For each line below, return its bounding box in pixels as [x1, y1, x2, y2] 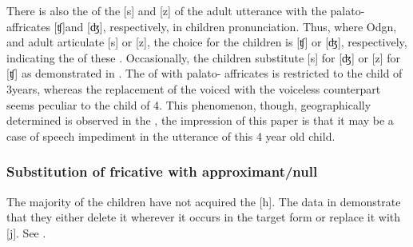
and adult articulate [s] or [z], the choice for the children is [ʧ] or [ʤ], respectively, [6, 34, 407, 50]
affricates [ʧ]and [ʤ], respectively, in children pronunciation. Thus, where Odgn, [6, 18, 397, 34]
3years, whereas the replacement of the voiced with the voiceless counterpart [6, 80, 381, 97]
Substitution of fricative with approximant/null [6, 161, 318, 181]
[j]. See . [6, 224, 46, 241]
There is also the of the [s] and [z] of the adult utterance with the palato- [6, 2, 365, 18]
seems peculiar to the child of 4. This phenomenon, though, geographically [6, 96, 371, 113]
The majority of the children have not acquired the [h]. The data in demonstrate [6, 193, 401, 209]
